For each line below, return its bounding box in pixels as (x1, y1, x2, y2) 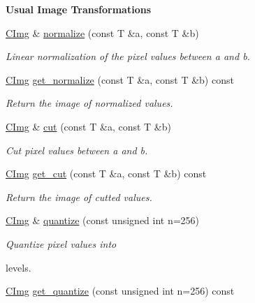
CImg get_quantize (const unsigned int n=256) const (6, 283, 235, 298)
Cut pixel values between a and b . (6, 142, 148, 157)
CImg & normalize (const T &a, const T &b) (6, 25, 199, 40)
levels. (6, 260, 31, 274)
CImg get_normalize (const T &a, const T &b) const (6, 72, 234, 87)
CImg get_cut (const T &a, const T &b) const (6, 166, 207, 181)
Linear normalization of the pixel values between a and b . (6, 49, 250, 64)
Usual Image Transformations (6, 2, 152, 16)
